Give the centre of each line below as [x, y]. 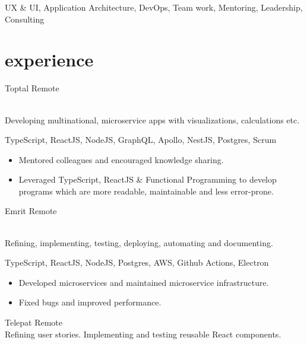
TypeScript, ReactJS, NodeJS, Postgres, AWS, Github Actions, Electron [137, 262]
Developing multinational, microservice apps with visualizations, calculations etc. [152, 120]
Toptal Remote [32, 88]
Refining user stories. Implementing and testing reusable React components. [143, 334]
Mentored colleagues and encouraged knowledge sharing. [121, 159]
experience [49, 60]
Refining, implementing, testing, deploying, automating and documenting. [139, 242]
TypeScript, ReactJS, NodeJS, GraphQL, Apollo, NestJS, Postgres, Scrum [141, 140]
